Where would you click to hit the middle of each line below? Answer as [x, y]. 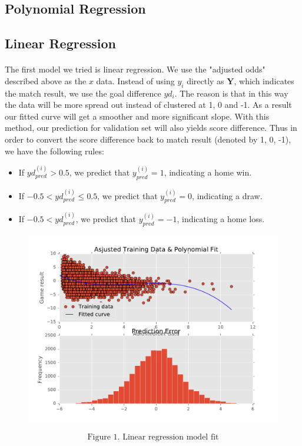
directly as [205, 80]
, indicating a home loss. [221, 219]
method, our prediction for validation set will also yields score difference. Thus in [151, 128]
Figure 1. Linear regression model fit [153, 437]
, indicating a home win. [208, 172]
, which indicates [264, 80]
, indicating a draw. [227, 195]
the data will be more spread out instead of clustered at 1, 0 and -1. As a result [148, 105]
